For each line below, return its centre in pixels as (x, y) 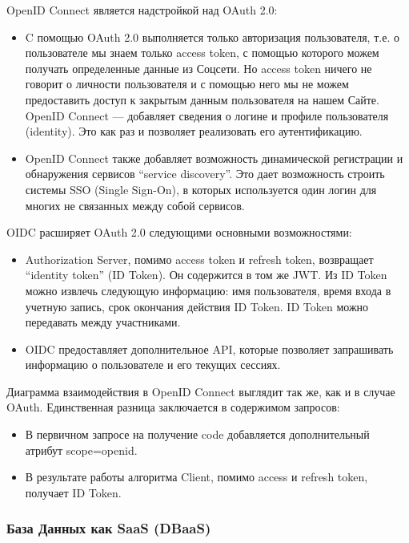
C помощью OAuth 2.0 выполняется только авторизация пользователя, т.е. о (212, 36)
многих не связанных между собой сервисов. (135, 205)
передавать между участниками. (103, 322)
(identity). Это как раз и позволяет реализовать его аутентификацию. (194, 131)
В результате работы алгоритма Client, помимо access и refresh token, (196, 477)
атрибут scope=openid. (81, 450)
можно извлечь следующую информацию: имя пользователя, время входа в (208, 290)
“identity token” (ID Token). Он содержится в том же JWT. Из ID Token (206, 275)
